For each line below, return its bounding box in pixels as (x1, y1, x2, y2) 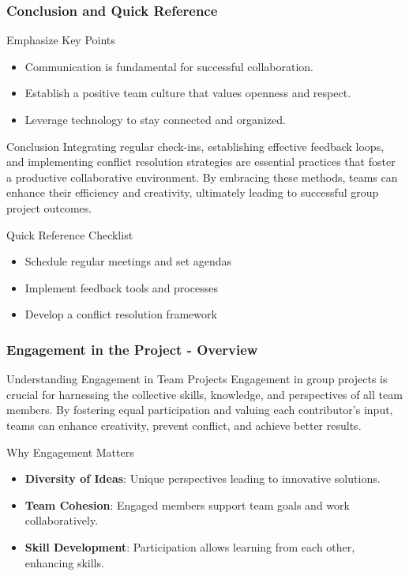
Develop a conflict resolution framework (24, 306, 217, 322)
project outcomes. (6, 199, 92, 216)
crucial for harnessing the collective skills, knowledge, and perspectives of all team (6, 386, 403, 402)
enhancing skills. (24, 554, 104, 570)
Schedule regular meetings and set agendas (24, 253, 232, 269)
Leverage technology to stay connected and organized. (24, 111, 286, 127)
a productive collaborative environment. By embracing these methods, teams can (6, 168, 398, 185)
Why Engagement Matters (6, 443, 134, 460)
